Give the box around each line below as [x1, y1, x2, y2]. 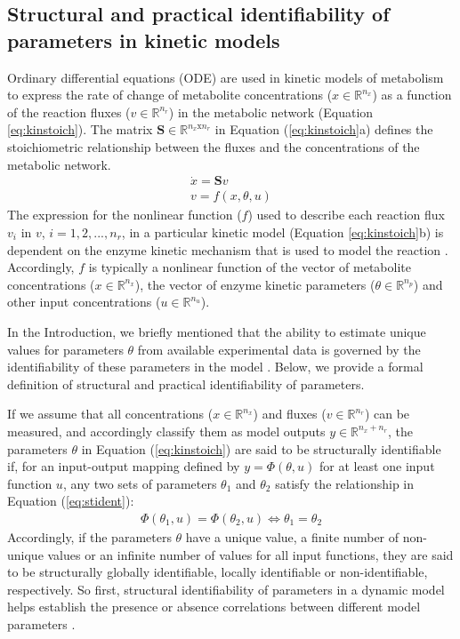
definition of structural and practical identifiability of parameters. [7, 374, 365, 393]
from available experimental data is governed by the [137, 339, 421, 358]
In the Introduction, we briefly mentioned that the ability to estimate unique [7, 323, 426, 340]
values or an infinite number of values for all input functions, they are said [47, 545, 454, 563]
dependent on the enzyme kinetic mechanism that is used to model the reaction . [7, 240, 448, 259]
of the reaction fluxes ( [7, 102, 131, 121]
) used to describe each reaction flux [247, 205, 445, 224]
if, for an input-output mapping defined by [7, 457, 240, 475]
